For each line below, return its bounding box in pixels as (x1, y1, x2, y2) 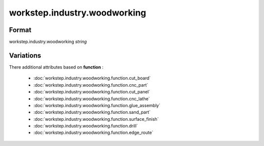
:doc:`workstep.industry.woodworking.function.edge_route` (33, 129, 154, 136)
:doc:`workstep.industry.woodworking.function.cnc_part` (33, 82, 149, 88)
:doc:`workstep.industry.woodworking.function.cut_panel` (33, 89, 150, 95)
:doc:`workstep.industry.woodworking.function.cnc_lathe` (33, 95, 150, 102)
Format (9, 26, 32, 34)
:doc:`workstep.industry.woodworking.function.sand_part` (33, 109, 151, 115)
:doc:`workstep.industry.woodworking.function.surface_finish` (33, 116, 159, 122)
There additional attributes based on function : (9, 64, 104, 70)
